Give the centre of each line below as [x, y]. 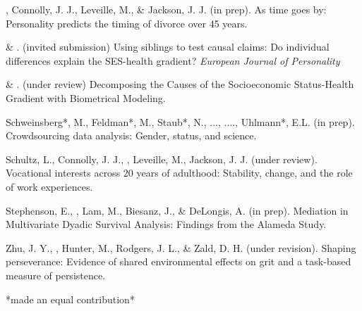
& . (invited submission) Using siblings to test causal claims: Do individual [168, 47]
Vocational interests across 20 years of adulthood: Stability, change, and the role [179, 173]
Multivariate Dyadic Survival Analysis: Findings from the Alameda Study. [166, 224]
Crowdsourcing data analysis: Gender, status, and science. [131, 135]
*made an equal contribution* [70, 299]
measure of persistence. [56, 275]
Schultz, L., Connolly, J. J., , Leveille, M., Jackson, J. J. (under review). [162, 159]
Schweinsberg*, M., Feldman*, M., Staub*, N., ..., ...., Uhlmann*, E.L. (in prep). [180, 121]
